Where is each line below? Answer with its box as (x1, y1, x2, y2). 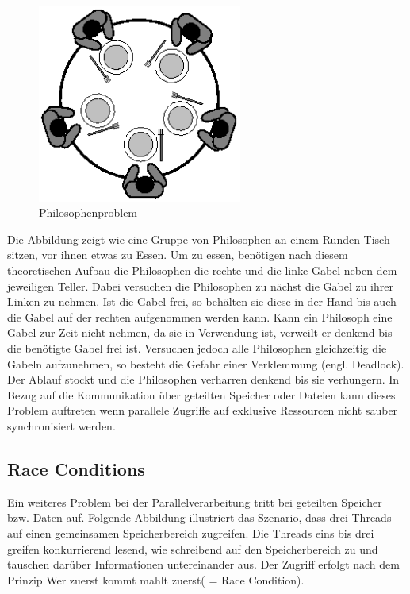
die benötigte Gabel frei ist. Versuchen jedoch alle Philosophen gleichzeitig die (7, 339, 387, 356)
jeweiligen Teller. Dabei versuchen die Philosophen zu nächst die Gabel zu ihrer (7, 277, 393, 294)
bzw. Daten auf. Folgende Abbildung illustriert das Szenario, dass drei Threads (7, 509, 392, 526)
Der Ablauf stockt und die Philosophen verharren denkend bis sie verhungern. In (7, 371, 400, 388)
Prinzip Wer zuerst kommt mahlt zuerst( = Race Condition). (7, 571, 305, 588)
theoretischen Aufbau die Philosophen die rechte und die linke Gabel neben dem (7, 261, 397, 278)
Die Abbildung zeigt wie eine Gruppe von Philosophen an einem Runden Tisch (7, 230, 390, 247)
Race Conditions (7, 456, 145, 480)
